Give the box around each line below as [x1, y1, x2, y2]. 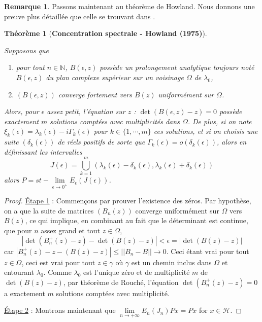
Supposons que [4, 45, 49, 55]
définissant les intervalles [4, 146, 82, 157]
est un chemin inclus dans [131, 257, 212, 267]
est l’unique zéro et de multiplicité [83, 267, 190, 277]
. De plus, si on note [187, 116, 252, 126]
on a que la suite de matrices [4, 205, 94, 216]
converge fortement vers [58, 89, 132, 99]
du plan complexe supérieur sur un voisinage [46, 71, 184, 82]
